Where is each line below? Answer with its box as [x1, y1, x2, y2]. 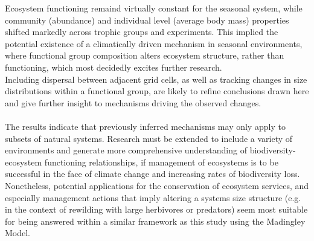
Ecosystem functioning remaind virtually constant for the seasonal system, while [5, 2, 303, 14]
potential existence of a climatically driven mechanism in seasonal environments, [5, 37, 303, 50]
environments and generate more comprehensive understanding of [5, 144, 247, 156]
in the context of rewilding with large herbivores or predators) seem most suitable [5, 203, 308, 216]
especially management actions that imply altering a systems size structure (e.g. [5, 191, 301, 204]
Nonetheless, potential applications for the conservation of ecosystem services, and [5, 179, 309, 191]
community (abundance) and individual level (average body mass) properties [5, 13, 289, 26]
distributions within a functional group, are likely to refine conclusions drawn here [5, 85, 309, 97]
